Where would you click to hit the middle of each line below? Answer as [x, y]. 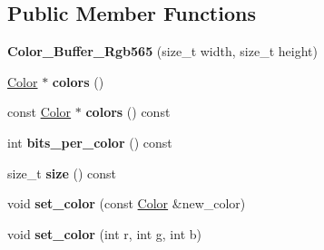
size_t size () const [62, 173]
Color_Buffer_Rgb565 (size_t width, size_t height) [162, 51]
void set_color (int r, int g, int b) [104, 233]
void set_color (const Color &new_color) [127, 203]
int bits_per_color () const [90, 142]
